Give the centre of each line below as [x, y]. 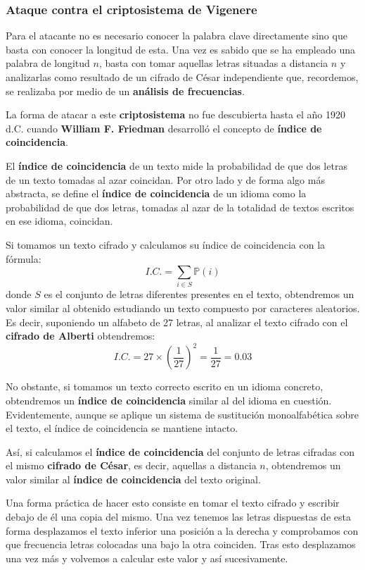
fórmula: [24, 258]
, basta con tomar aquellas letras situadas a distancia [213, 63]
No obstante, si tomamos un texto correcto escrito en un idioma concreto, [165, 386]
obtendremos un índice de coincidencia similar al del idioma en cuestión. [169, 400]
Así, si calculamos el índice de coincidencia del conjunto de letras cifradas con [180, 451]
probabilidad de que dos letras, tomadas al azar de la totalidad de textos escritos [180, 207]
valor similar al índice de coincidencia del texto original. [133, 479]
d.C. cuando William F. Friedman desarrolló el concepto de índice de [164, 128]
